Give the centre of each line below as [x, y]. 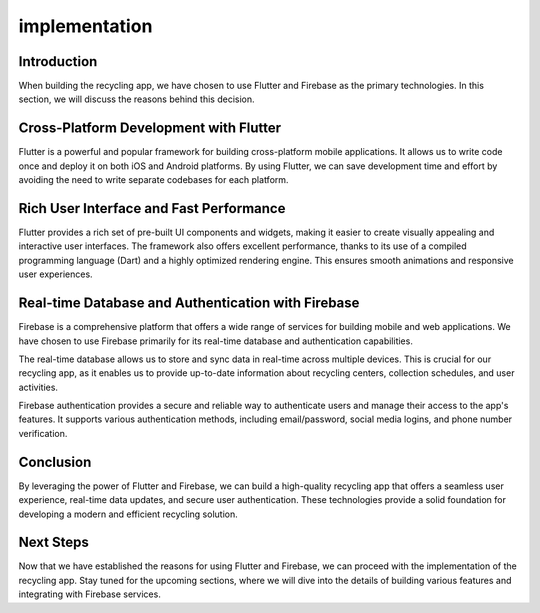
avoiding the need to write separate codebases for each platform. [153, 180]
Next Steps [53, 542]
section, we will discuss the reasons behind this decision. [136, 99]
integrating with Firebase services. [90, 594]
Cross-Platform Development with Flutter [150, 128]
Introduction [58, 61]
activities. [38, 387]
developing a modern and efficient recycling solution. [128, 514]
